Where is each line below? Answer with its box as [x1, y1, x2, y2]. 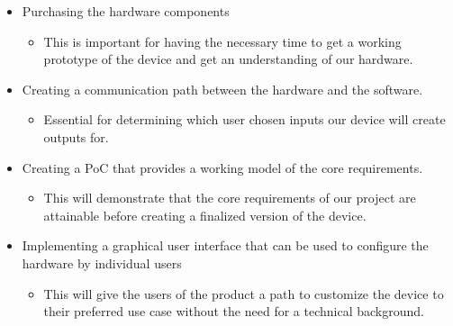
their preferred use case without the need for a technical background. [43, 302, 424, 321]
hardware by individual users [22, 253, 182, 272]
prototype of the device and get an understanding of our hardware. [43, 50, 413, 68]
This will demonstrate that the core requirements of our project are [43, 188, 416, 207]
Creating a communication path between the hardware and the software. [22, 79, 423, 98]
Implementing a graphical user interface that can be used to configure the [22, 236, 429, 255]
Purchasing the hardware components [22, 2, 230, 20]
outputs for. [43, 127, 109, 146]
